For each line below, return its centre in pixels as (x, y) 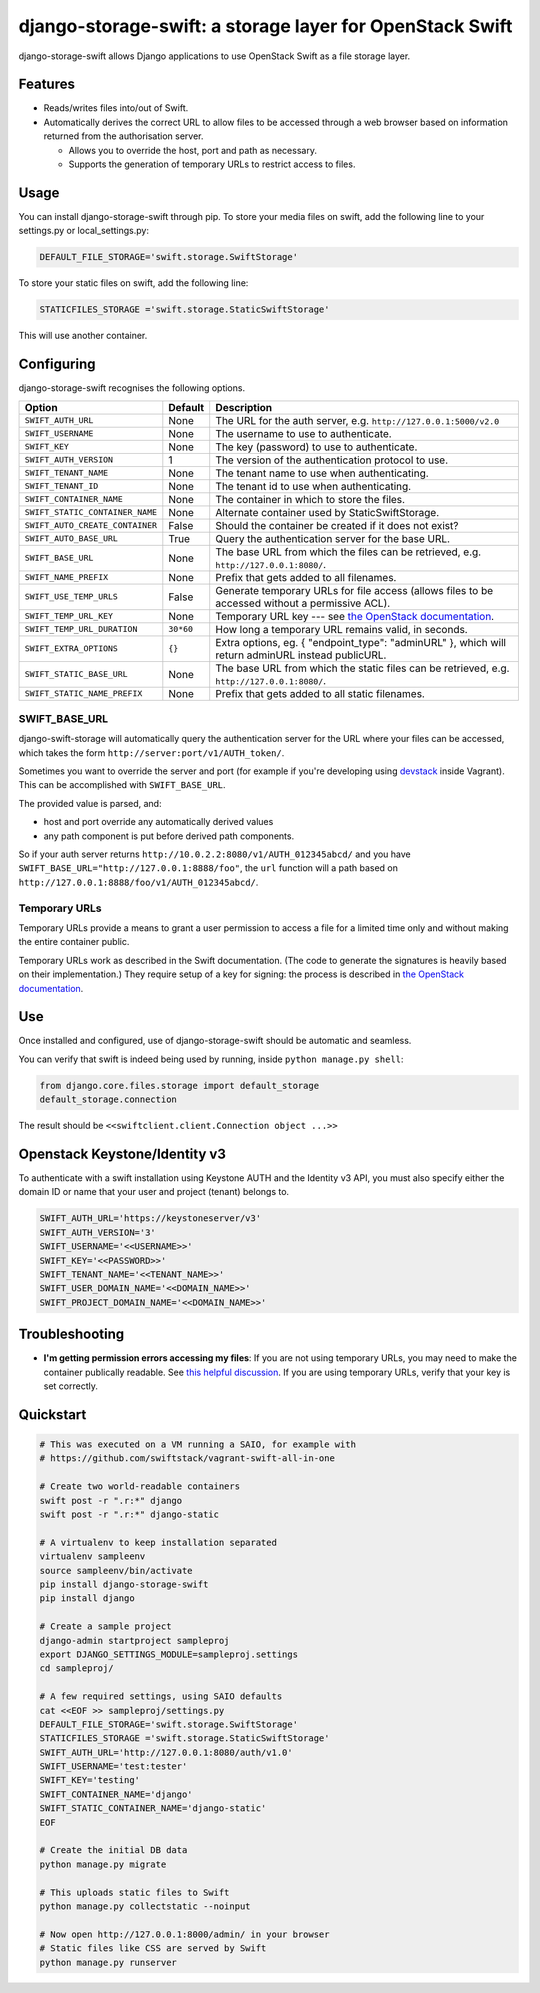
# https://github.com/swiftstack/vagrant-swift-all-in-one (187, 1458)
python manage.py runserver (108, 1962)
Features (46, 84)
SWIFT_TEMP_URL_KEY (69, 616)
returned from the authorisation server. (123, 136)
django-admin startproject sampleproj (134, 1640)
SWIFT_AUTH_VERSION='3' (98, 1232)
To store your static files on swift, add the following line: (133, 283)
